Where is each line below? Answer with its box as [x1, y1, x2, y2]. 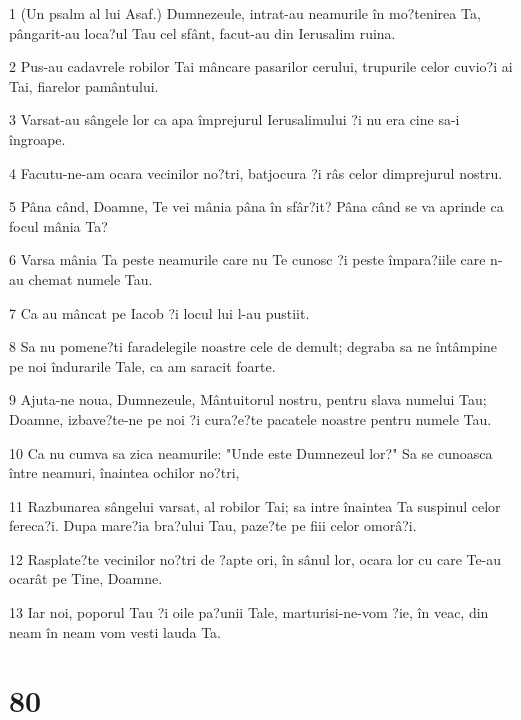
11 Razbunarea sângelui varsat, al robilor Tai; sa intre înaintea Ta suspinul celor [9, 495, 501, 516]
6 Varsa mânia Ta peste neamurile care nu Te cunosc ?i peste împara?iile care [9, 249, 486, 270]
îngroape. [9, 128, 66, 149]
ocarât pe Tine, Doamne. [9, 568, 163, 589]
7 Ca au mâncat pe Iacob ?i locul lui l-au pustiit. [9, 302, 310, 323]
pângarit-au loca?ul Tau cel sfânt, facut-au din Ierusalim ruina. [9, 22, 396, 43]
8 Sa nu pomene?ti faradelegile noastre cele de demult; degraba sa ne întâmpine [9, 336, 497, 357]
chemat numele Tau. [28, 268, 153, 289]
